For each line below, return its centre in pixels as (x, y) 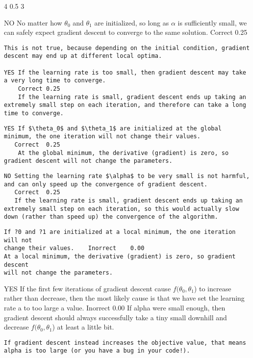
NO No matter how (33, 22)
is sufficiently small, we (212, 22)
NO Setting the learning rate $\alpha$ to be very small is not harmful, (127, 176)
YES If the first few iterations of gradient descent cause (88, 288)
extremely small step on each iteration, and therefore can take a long (125, 105)
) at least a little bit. (83, 327)
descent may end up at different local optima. (83, 56)
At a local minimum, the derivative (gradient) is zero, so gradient (120, 256)
